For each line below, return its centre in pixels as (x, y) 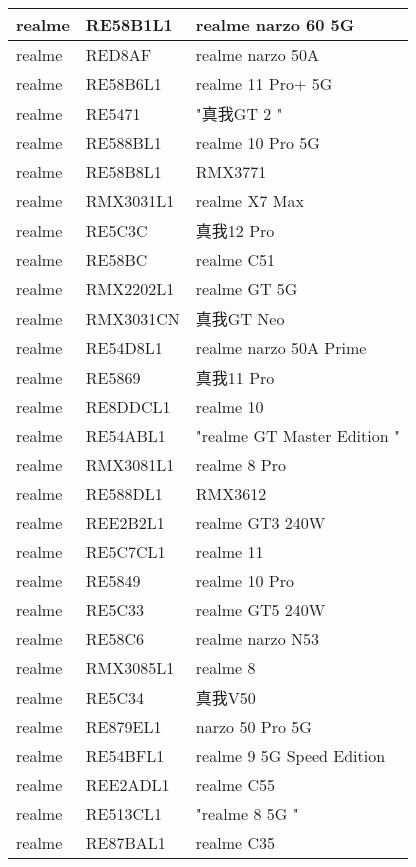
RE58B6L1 (123, 83)
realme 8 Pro (240, 464)
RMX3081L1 (130, 464)
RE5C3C (116, 230)
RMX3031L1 (130, 200)
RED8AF (118, 54)
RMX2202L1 (130, 288)
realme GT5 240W (260, 609)
